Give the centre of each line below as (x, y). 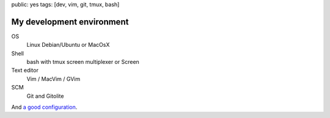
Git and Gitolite (45, 96)
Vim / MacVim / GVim (53, 78)
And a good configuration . (44, 107)
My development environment (70, 22)
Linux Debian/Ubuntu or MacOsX (68, 45)
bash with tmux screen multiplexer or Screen (83, 62)
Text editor (25, 71)
